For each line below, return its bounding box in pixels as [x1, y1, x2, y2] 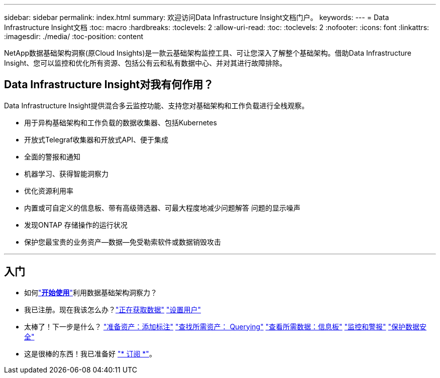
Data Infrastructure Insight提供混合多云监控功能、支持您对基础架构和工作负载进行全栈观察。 [4, 101, 309, 110]
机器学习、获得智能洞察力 [24, 169, 108, 178]
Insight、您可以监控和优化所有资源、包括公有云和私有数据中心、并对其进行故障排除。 [4, 59, 287, 67]
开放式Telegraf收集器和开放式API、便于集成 [24, 135, 168, 144]
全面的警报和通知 [24, 152, 80, 161]
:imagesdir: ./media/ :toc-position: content [4, 32, 143, 41]
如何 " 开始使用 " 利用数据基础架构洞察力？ [24, 288, 158, 297]
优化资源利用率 [24, 186, 73, 195]
